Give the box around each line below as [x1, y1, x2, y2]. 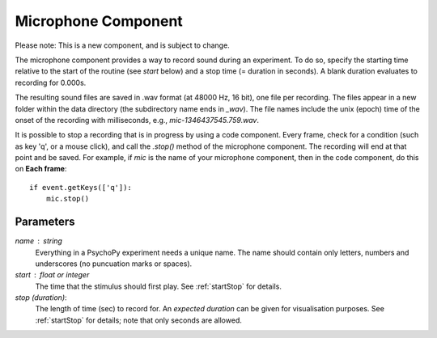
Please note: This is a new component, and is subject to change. [15, 40, 230, 50]
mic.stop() [45, 194, 90, 204]
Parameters [15, 215, 75, 229]
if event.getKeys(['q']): [29, 183, 133, 192]
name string [15, 236, 62, 246]
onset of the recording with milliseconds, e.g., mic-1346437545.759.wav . [15, 115, 259, 125]
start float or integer [15, 270, 90, 280]
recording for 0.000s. [15, 78, 87, 87]
